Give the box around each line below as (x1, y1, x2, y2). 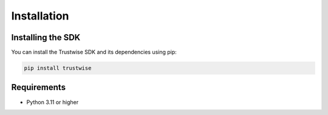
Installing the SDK (11, 32, 81, 43)
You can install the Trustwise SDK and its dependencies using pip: (11, 49, 177, 56)
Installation (11, 9, 69, 23)
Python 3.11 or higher (26, 98, 79, 106)
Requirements (11, 82, 66, 92)
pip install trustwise (24, 64, 92, 72)
